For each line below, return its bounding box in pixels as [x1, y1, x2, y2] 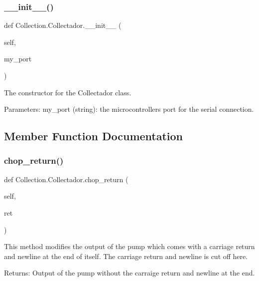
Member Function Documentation [4, 128, 183, 144]
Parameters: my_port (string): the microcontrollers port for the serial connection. [4, 104, 254, 114]
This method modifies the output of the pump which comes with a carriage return [4, 241, 255, 252]
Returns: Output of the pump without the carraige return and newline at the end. [4, 268, 255, 278]
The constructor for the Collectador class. [4, 87, 131, 97]
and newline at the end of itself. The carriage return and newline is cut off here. [4, 251, 248, 261]
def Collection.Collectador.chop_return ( [4, 174, 129, 184]
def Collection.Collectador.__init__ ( [4, 20, 122, 30]
